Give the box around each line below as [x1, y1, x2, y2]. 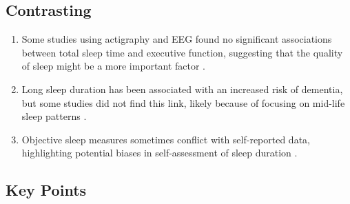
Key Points [6, 179, 87, 201]
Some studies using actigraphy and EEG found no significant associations [21, 32, 332, 46]
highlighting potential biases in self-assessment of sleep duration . [21, 145, 298, 160]
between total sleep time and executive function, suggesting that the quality [21, 45, 343, 59]
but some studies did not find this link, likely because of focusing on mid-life [21, 95, 345, 110]
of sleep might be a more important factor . [21, 59, 205, 73]
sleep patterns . [21, 109, 87, 123]
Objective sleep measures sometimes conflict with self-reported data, [21, 132, 310, 146]
